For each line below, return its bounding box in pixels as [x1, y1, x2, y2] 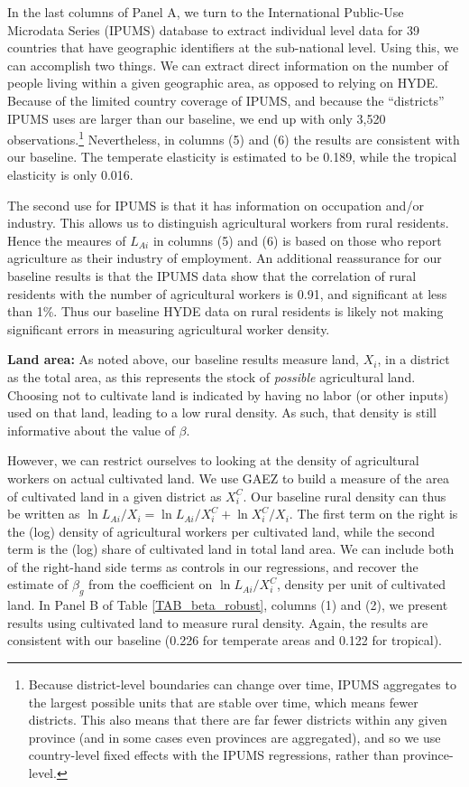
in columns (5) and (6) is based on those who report [152, 230, 442, 249]
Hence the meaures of [7, 230, 126, 249]
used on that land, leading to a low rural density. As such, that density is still [7, 403, 437, 422]
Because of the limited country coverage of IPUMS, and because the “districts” [7, 90, 445, 109]
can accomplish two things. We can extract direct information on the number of [7, 55, 448, 74]
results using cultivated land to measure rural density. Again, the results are [7, 613, 428, 632]
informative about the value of [7, 420, 175, 439]
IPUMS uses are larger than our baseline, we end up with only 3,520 [7, 108, 386, 127]
